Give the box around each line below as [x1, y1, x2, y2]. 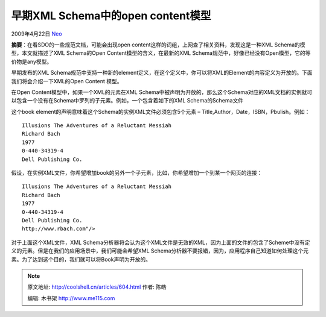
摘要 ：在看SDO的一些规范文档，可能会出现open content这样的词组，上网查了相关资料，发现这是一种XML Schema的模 [11, 41, 305, 48]
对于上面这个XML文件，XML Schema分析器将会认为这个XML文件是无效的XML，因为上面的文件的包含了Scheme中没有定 [11, 239, 310, 246]
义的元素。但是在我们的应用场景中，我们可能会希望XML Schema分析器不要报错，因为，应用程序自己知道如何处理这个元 [11, 247, 309, 254]
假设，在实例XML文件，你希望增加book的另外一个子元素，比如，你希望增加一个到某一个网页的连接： [11, 169, 263, 177]
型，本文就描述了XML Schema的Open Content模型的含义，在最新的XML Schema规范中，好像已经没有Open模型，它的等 [11, 49, 311, 57]
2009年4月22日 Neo [11, 30, 63, 37]
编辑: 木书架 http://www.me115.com [27, 294, 115, 301]
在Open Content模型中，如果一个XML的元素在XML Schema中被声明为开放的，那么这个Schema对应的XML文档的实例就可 [11, 88, 313, 96]
